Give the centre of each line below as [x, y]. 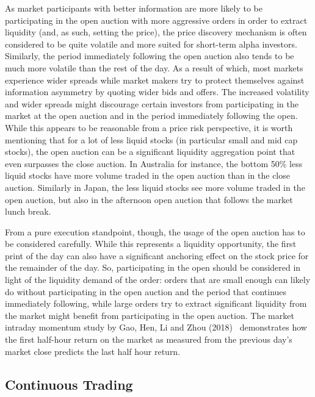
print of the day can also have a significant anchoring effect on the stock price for [157, 255]
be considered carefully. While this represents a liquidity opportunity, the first [151, 244]
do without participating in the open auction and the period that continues [146, 291]
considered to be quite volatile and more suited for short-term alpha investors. [151, 44]
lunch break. [28, 211]
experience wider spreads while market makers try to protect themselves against [155, 80]
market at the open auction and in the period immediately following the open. [151, 116]
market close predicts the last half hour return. [93, 351]
